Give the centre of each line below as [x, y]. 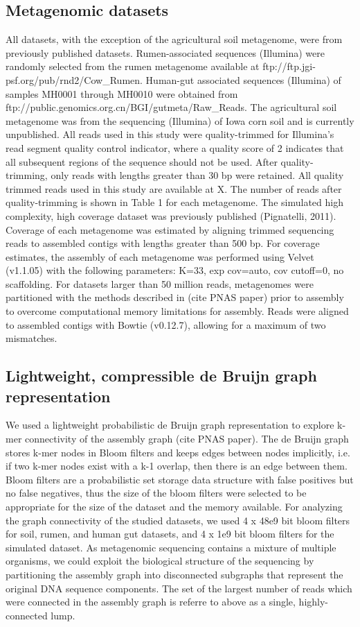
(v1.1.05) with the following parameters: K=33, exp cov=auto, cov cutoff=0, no [175, 270]
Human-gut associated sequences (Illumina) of [243, 79]
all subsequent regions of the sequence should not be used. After [142, 161]
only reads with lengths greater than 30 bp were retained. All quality [197, 175]
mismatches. [31, 338]
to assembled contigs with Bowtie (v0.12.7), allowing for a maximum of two [166, 324]
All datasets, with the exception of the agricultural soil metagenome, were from [174, 39]
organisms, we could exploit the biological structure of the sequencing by [160, 561]
